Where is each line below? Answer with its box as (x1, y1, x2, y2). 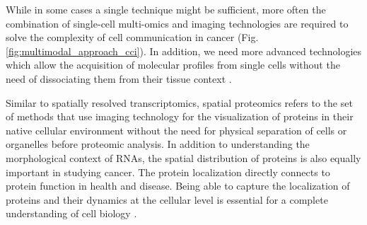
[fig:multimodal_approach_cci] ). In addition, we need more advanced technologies (6, 43, 362, 58)
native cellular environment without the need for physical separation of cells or (6, 122, 347, 137)
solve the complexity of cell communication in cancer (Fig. (6, 30, 259, 45)
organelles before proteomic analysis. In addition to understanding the (6, 137, 310, 151)
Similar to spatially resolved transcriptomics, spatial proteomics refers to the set (6, 95, 353, 110)
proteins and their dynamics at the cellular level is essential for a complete (6, 192, 328, 207)
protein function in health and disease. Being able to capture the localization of (6, 178, 350, 193)
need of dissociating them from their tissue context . (6, 71, 232, 86)
